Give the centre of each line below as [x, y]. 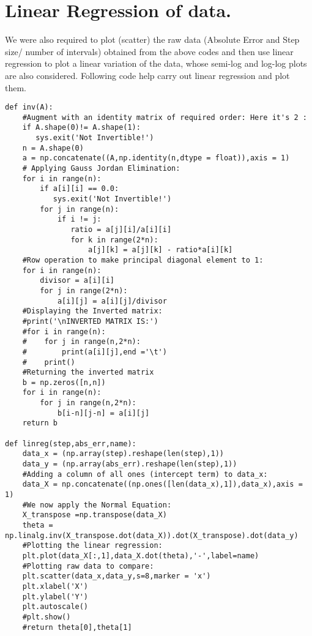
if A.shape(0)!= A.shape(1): [81, 128]
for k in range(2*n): [114, 240]
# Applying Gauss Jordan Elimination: [101, 169]
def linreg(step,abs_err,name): [71, 443]
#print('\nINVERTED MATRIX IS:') [90, 321]
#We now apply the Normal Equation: [97, 505]
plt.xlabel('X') [55, 586]
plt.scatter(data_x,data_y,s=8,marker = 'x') [117, 576]
